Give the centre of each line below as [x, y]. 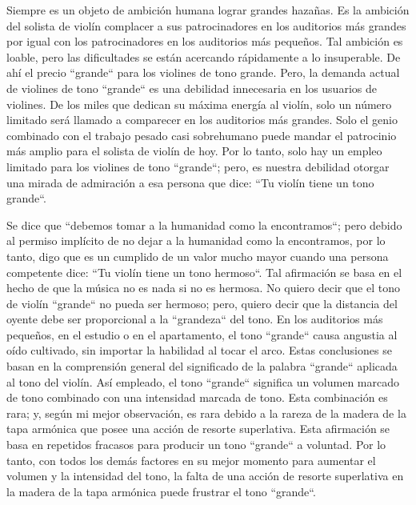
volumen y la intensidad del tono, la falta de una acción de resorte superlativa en [205, 476]
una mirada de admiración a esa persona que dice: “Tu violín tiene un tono [190, 182]
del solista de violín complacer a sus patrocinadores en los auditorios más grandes [206, 25]
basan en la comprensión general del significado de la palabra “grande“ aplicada [202, 366]
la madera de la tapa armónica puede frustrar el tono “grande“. [161, 491]
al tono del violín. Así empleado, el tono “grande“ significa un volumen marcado [203, 381]
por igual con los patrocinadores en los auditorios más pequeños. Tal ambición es [205, 41]
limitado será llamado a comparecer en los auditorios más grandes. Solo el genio [202, 120]
